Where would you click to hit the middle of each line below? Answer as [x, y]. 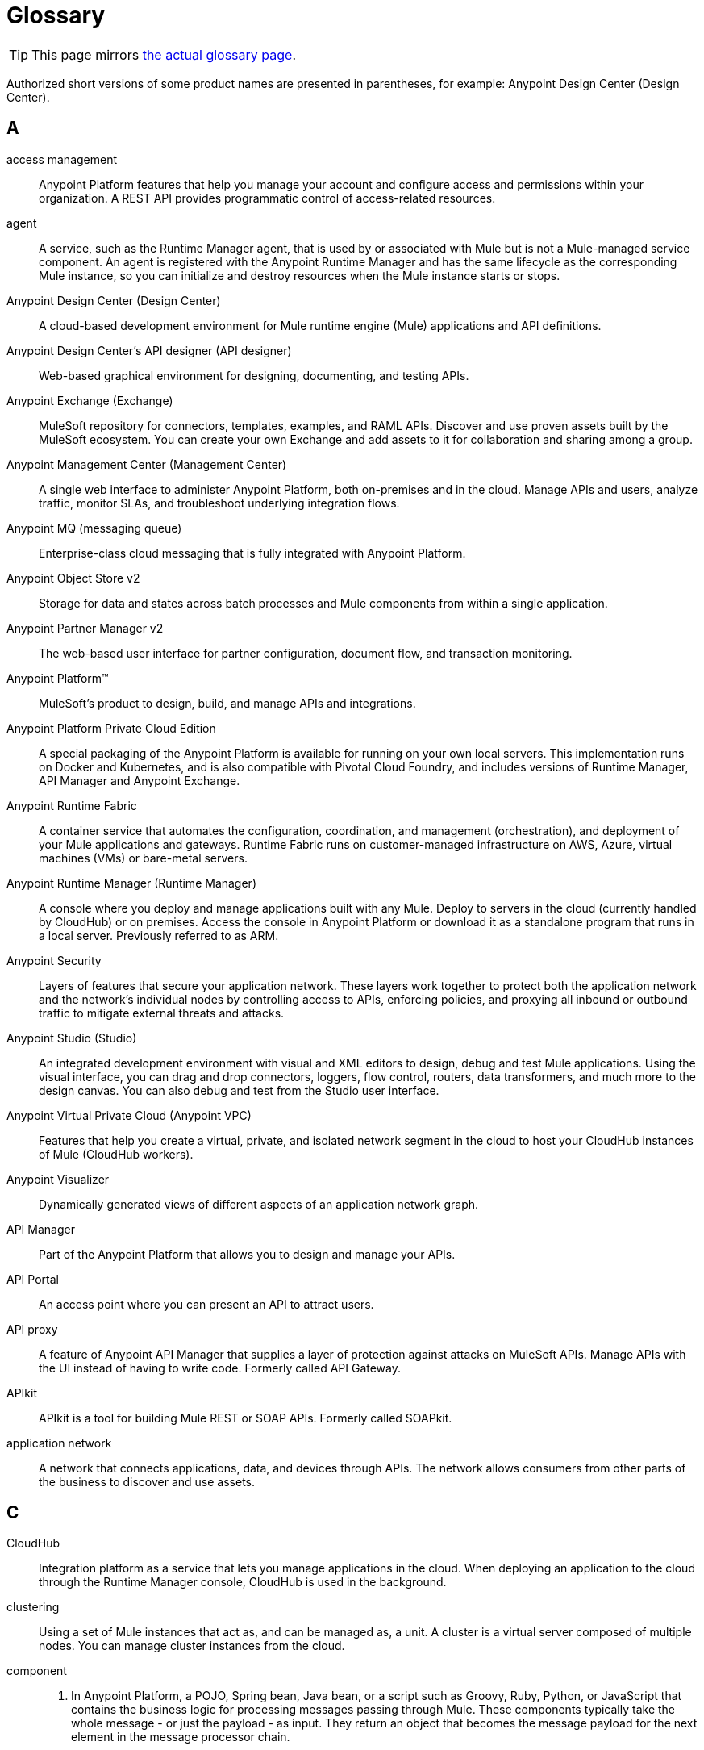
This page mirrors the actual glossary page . [164, 54]
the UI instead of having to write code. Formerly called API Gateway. [220, 1368]
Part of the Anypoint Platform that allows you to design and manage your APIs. [247, 1254]
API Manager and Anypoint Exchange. [140, 780]
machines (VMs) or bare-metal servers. [143, 858]
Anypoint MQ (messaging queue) [94, 528]
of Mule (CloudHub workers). [116, 1154]
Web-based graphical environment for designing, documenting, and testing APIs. [254, 375]
